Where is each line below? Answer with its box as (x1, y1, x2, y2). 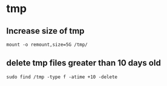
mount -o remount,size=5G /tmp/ (6, 41, 88, 48)
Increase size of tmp (6, 26, 85, 36)
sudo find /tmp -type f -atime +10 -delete (6, 74, 118, 80)
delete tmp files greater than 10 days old (6, 58, 162, 68)
